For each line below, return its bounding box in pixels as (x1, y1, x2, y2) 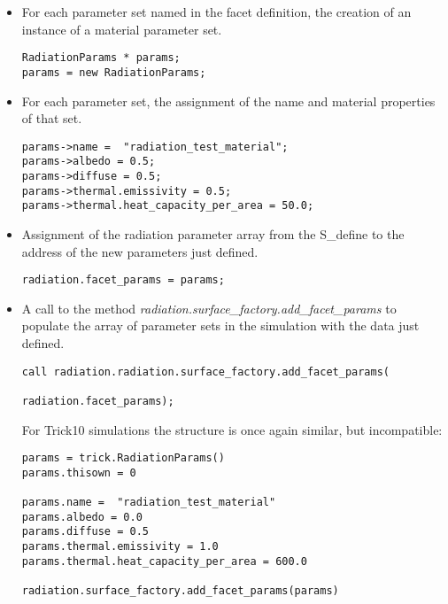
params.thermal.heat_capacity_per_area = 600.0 (21, 554, 307, 568)
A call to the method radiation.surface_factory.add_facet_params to (21, 298, 397, 317)
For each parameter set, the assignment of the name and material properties (21, 91, 436, 110)
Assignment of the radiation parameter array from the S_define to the (21, 224, 405, 243)
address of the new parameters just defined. (21, 242, 259, 260)
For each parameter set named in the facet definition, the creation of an (21, 3, 412, 20)
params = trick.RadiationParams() (21, 452, 225, 465)
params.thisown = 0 (21, 466, 136, 479)
